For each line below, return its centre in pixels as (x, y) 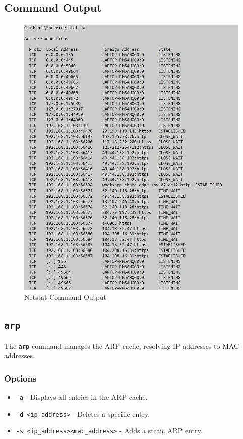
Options (20, 378)
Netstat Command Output (66, 297)
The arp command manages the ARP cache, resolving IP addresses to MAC (122, 346)
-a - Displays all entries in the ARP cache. (82, 397)
